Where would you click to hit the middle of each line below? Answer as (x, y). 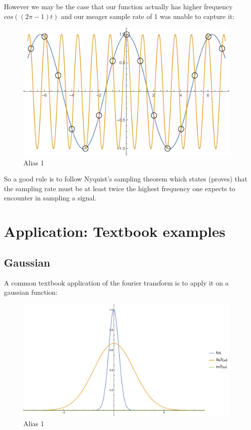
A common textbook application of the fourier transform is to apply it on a (116, 282)
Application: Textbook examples (115, 231)
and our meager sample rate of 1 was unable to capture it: (148, 16)
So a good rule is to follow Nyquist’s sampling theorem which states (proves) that (126, 179)
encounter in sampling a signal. (50, 198)
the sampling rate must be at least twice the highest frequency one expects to (120, 188)
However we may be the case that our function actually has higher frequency (118, 6)
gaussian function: (31, 292)
